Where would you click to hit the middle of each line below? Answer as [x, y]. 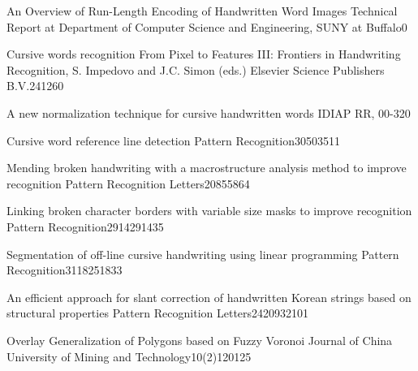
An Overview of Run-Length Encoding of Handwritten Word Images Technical [202, 11]
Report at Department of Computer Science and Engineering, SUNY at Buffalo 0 [207, 26]
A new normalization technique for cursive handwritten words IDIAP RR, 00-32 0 [209, 112]
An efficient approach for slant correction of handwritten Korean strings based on [209, 297]
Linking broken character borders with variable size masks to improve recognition [209, 211]
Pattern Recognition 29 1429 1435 [85, 226]
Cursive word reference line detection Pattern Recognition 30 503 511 [173, 140]
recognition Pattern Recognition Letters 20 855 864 [128, 183]
